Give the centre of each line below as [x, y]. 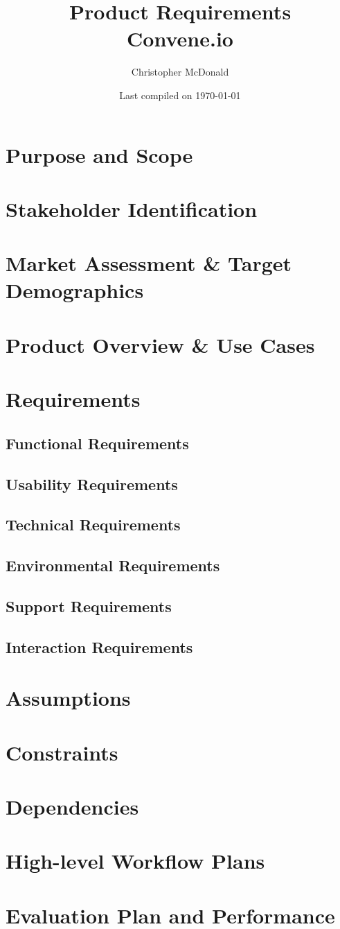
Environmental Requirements [113, 565]
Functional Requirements [97, 443]
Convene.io [180, 38]
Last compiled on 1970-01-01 [180, 95]
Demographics [75, 290]
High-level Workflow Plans [135, 861]
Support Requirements [89, 606]
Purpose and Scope [99, 154]
